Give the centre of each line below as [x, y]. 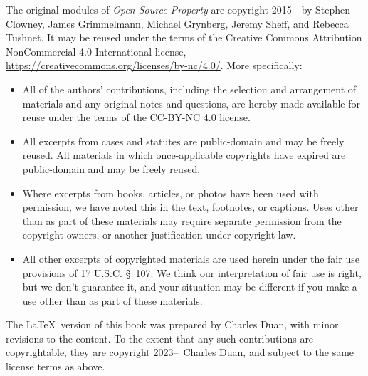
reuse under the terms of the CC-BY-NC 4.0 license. [136, 117]
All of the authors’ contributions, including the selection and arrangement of [189, 89]
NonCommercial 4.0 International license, [96, 51]
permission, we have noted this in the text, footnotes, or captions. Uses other [190, 207]
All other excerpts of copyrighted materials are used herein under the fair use [191, 258]
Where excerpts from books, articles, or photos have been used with [170, 193]
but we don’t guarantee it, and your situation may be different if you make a [190, 287]
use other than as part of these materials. [112, 300]
